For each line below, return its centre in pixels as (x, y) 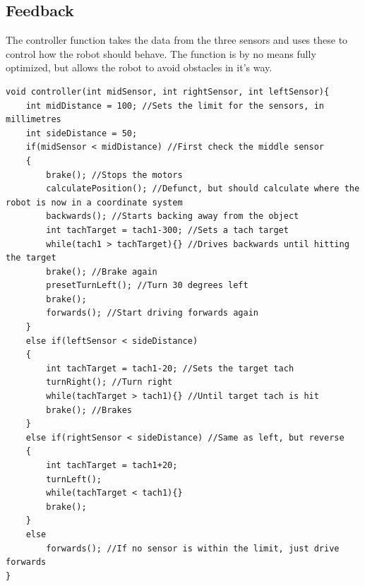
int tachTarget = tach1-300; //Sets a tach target (167, 230)
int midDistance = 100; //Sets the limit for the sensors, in (175, 106)
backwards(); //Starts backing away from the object (173, 216)
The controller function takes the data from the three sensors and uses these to (177, 40)
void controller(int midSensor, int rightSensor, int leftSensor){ (168, 91)
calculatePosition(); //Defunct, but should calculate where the (203, 189)
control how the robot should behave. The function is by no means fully (161, 53)
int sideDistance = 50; (82, 133)
